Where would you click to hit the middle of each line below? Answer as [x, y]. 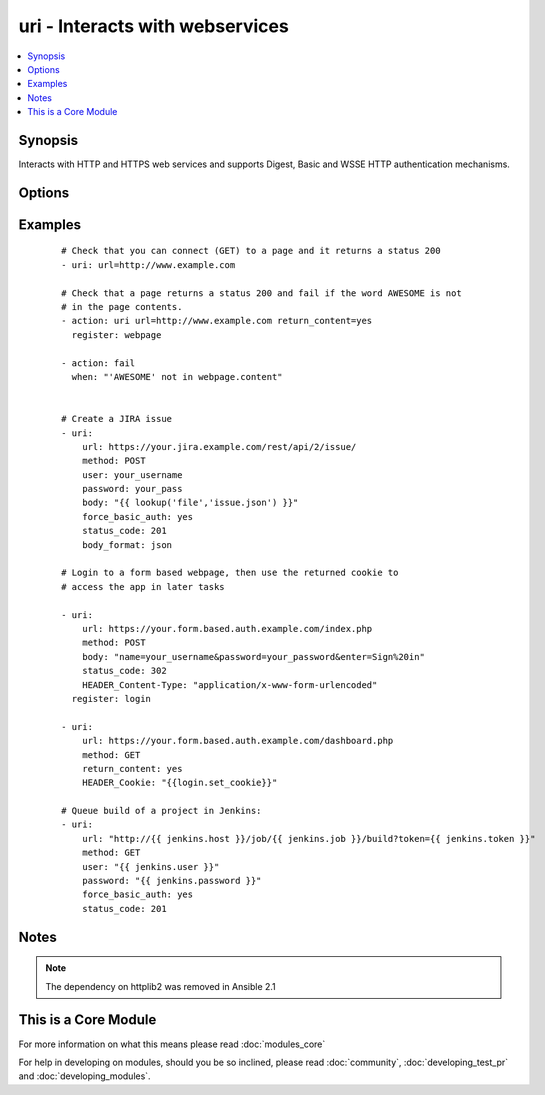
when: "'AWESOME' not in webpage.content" [177, 376]
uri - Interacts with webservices [153, 26]
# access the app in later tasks [143, 586]
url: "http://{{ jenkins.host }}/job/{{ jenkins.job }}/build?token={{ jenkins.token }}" [308, 838]
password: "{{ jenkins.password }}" [171, 881]
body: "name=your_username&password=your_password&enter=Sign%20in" [253, 656]
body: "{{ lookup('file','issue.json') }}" [190, 503]
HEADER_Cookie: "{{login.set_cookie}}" [179, 783]
